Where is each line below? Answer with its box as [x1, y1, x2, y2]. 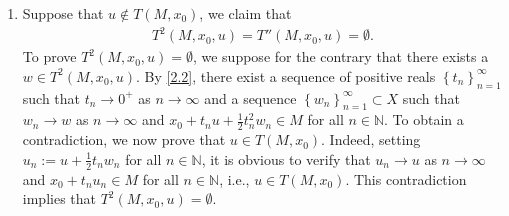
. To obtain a [384, 109, 464, 130]
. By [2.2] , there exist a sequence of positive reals [136, 65, 436, 86]
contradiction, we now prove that [22, 129, 226, 150]
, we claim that [199, 3, 292, 23]
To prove [22, 46, 77, 67]
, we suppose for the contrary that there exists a [192, 46, 489, 67]
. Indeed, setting [321, 129, 421, 150]
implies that [22, 188, 96, 209]
